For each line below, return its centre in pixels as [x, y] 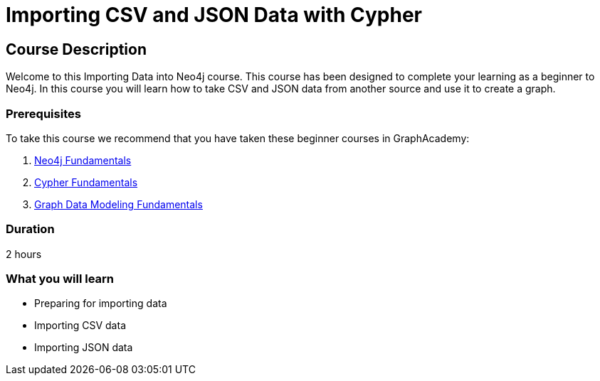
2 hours [24, 254]
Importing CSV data [80, 326]
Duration [30, 229]
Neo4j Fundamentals [83, 160]
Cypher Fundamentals [86, 182]
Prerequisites [43, 113]
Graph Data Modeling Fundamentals [119, 204]
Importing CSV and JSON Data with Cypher [214, 15]
